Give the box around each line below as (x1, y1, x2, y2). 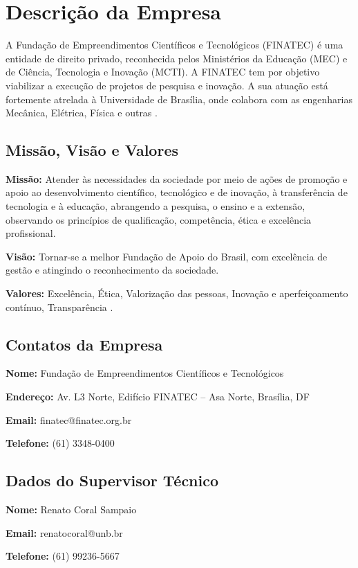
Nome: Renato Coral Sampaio (6, 502, 137, 517)
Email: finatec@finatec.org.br (6, 412, 132, 427)
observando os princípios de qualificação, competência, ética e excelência (6, 212, 312, 227)
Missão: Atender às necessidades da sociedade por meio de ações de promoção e (6, 171, 348, 186)
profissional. (6, 226, 56, 240)
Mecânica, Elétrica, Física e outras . (6, 105, 158, 120)
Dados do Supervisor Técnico (6, 470, 219, 491)
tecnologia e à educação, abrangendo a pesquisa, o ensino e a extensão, (6, 199, 305, 213)
